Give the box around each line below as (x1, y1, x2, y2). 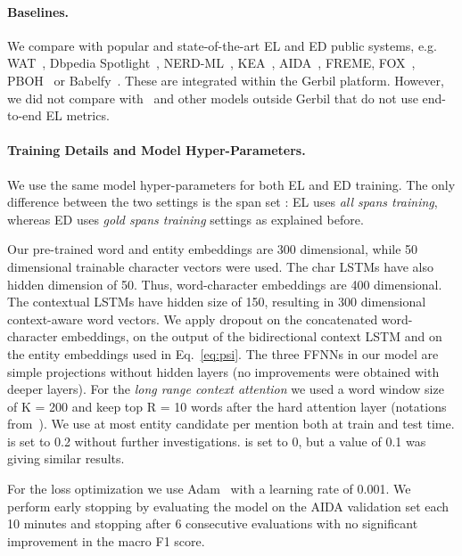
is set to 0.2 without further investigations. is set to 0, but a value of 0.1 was (7, 431, 426, 450)
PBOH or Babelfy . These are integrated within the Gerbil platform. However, (7, 70, 444, 89)
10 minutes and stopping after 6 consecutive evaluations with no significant (7, 514, 418, 533)
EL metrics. (45, 106, 110, 125)
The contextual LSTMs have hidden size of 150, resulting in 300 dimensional (7, 292, 426, 311)
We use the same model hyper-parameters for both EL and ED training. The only (7, 175, 456, 193)
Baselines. (7, 2, 70, 20)
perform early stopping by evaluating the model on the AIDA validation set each (7, 496, 450, 515)
